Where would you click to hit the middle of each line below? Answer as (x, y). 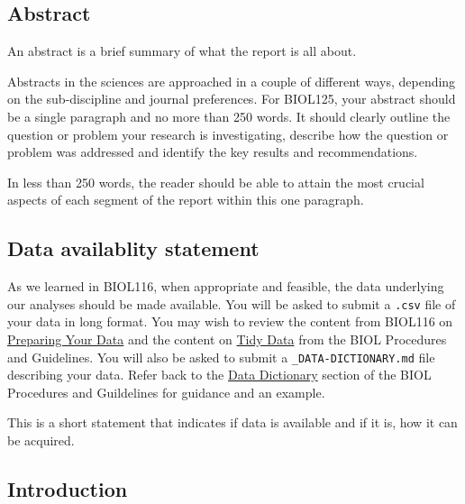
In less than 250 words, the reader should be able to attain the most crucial (216, 182)
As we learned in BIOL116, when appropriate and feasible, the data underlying (226, 286)
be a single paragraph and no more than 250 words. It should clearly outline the (229, 116)
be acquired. (41, 440)
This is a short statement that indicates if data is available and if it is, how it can (232, 422)
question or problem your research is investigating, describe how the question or (228, 134)
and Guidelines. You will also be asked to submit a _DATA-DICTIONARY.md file (221, 357)
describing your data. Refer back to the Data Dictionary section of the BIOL (219, 375)
